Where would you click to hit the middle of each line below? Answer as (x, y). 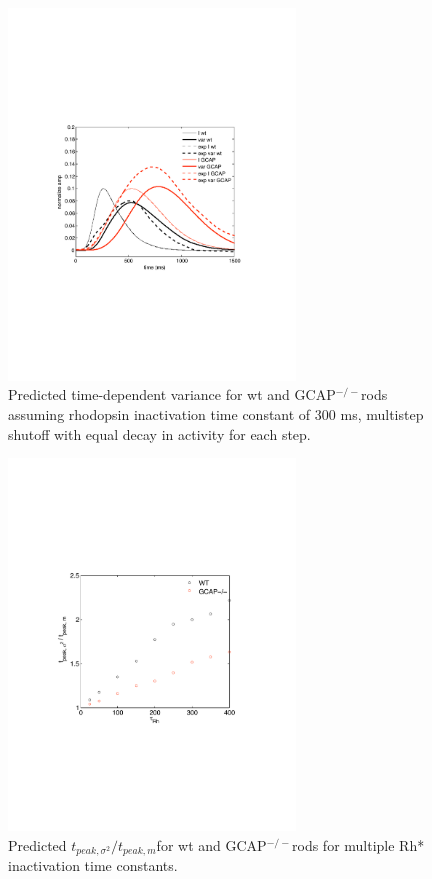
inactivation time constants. (93, 865)
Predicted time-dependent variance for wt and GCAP (172, 394)
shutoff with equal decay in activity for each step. (159, 433)
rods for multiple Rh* (358, 844)
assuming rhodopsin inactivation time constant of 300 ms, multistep (216, 414)
